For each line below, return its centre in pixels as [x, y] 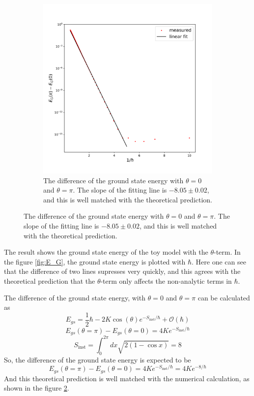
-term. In [227, 252]
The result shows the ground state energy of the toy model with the [106, 252]
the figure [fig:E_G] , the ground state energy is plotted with [95, 261]
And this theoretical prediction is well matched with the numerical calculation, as [127, 378]
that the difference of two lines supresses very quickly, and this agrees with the [122, 271]
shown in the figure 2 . [37, 388]
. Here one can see [219, 261]
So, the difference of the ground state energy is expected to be [98, 359]
